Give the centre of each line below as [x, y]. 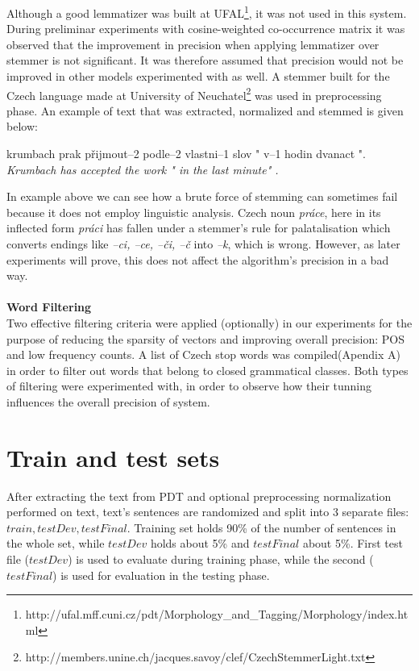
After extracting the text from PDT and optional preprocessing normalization [199, 496]
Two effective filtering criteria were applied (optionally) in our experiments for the [209, 323]
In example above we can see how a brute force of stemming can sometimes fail [202, 196]
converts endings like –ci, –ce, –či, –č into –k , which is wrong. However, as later [203, 244]
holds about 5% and [200, 543]
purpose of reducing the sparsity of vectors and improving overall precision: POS [206, 338]
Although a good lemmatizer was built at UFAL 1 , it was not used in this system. [207, 12]
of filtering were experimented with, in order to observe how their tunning [189, 386]
